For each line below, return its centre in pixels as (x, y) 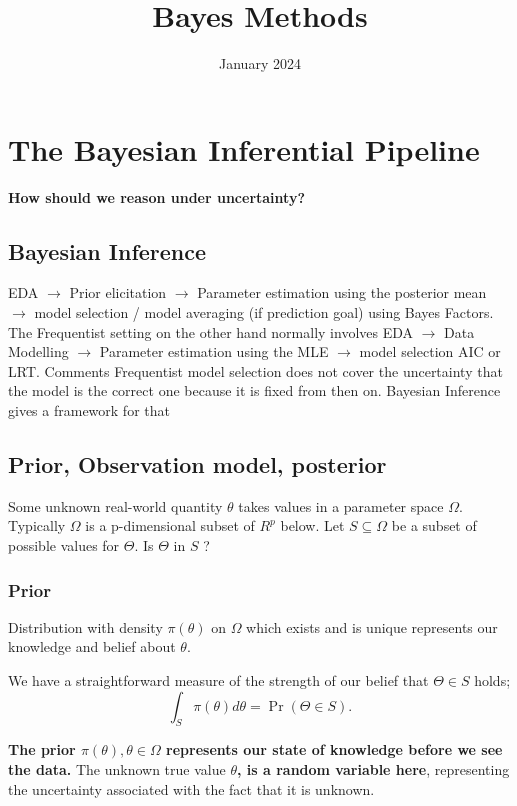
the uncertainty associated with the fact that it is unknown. (191, 788)
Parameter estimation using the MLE (214, 351)
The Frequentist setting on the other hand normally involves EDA (211, 331)
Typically (37, 525)
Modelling (38, 351)
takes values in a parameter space (341, 505)
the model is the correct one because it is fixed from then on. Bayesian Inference (254, 390)
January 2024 (260, 63)
